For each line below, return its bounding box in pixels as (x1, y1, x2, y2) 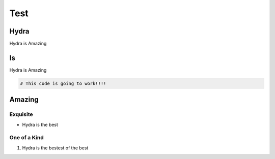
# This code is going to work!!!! (20, 80, 106, 86)
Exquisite (9, 111, 33, 118)
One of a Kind (9, 134, 44, 141)
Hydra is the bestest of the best (22, 145, 89, 151)
